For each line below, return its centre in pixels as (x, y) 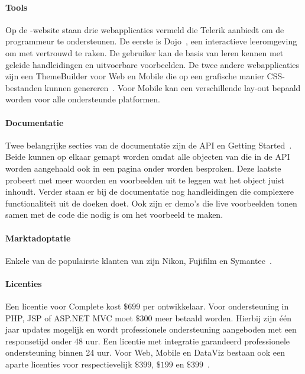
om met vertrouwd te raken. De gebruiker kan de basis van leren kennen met (145, 52)
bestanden (24, 87)
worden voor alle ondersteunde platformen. (83, 99)
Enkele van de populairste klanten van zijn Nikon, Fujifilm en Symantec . (139, 260)
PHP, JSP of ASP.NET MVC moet (69, 317)
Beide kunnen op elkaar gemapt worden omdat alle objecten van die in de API (148, 157)
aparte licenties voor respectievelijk (69, 364)
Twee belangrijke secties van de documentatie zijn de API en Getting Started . (149, 145)
